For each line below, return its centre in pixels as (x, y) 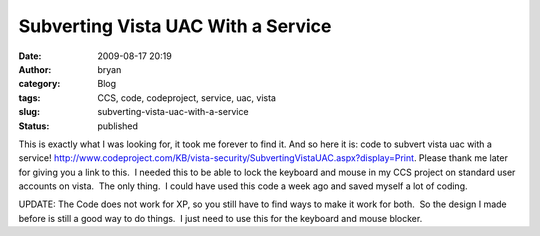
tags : (29, 97)
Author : (35, 69)
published (118, 126)
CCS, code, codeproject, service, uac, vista (187, 97)
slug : (29, 112)
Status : (34, 126)
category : (39, 84)
